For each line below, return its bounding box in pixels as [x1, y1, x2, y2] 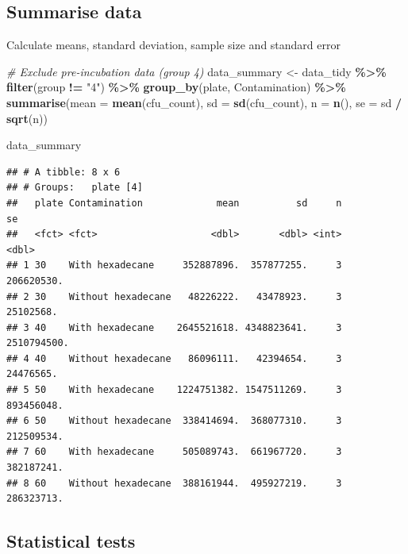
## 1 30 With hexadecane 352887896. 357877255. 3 [6, 260, 342, 271]
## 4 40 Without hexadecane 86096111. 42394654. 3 [6, 352, 342, 364]
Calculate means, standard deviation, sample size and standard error [6, 37, 341, 53]
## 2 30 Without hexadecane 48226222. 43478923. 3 [6, 290, 342, 302]
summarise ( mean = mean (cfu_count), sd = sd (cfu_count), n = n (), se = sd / [6, 94, 402, 110]
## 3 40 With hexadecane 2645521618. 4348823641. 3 [6, 321, 342, 333]
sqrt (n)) [6, 110, 48, 126]
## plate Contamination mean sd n [6, 197, 342, 209]
